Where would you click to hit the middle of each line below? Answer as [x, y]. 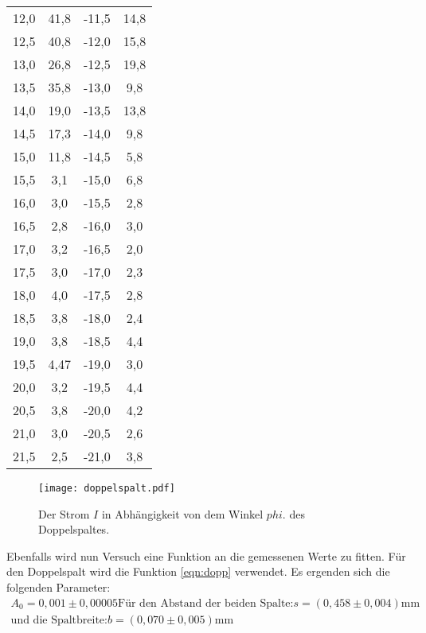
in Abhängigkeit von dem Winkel [182, 513]
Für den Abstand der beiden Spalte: [206, 603]
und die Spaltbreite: [59, 620]
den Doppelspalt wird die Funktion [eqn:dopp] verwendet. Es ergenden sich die [198, 571]
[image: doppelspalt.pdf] [107, 488]
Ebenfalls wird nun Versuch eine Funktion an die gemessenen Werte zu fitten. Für [206, 555]
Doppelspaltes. [74, 529]
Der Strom [64, 513]
